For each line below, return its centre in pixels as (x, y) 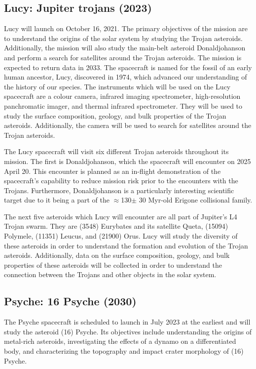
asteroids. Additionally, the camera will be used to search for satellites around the (128, 125)
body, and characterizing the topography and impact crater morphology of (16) (124, 351)
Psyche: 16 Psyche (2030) (70, 301)
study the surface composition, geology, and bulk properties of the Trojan (115, 115)
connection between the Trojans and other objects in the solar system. (110, 274)
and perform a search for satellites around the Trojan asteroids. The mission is (123, 57)
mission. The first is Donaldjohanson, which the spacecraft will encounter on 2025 (128, 161)
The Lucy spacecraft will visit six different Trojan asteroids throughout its (116, 151)
